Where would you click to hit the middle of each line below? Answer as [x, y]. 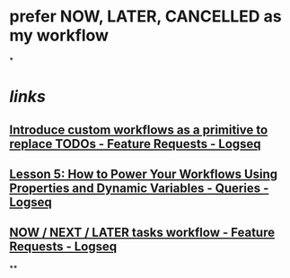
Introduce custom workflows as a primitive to [139, 130]
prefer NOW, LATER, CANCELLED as [145, 17]
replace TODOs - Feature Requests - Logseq [136, 144]
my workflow [59, 35]
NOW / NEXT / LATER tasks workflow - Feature [142, 233]
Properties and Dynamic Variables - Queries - [139, 188]
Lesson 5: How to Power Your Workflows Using [144, 174]
